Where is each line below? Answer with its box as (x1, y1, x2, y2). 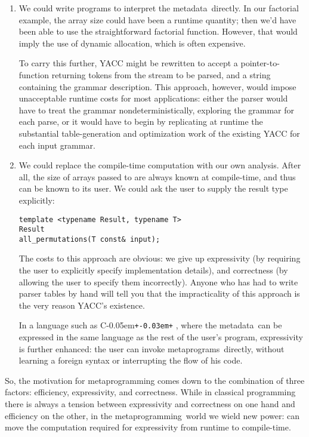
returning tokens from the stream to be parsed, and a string (51, 68, 271, 81)
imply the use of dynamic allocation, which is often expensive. (18, 36, 246, 49)
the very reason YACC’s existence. (18, 298, 145, 311)
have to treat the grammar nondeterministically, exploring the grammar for (18, 103, 295, 116)
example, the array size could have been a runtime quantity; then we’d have (18, 13, 296, 26)
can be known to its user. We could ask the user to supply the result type (18, 182, 288, 195)
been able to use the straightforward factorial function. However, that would (18, 25, 298, 38)
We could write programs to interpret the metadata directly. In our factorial (18, 2, 299, 14)
